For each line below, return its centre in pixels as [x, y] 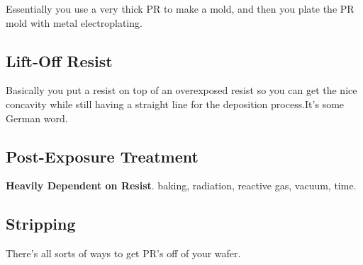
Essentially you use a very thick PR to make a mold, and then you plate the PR [180, 8]
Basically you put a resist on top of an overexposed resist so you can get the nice [181, 90]
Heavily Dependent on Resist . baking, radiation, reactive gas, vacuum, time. [181, 185]
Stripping [41, 224]
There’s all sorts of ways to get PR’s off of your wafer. [123, 253]
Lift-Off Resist [59, 60]
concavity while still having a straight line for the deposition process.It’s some [175, 104]
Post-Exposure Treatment [102, 156]
